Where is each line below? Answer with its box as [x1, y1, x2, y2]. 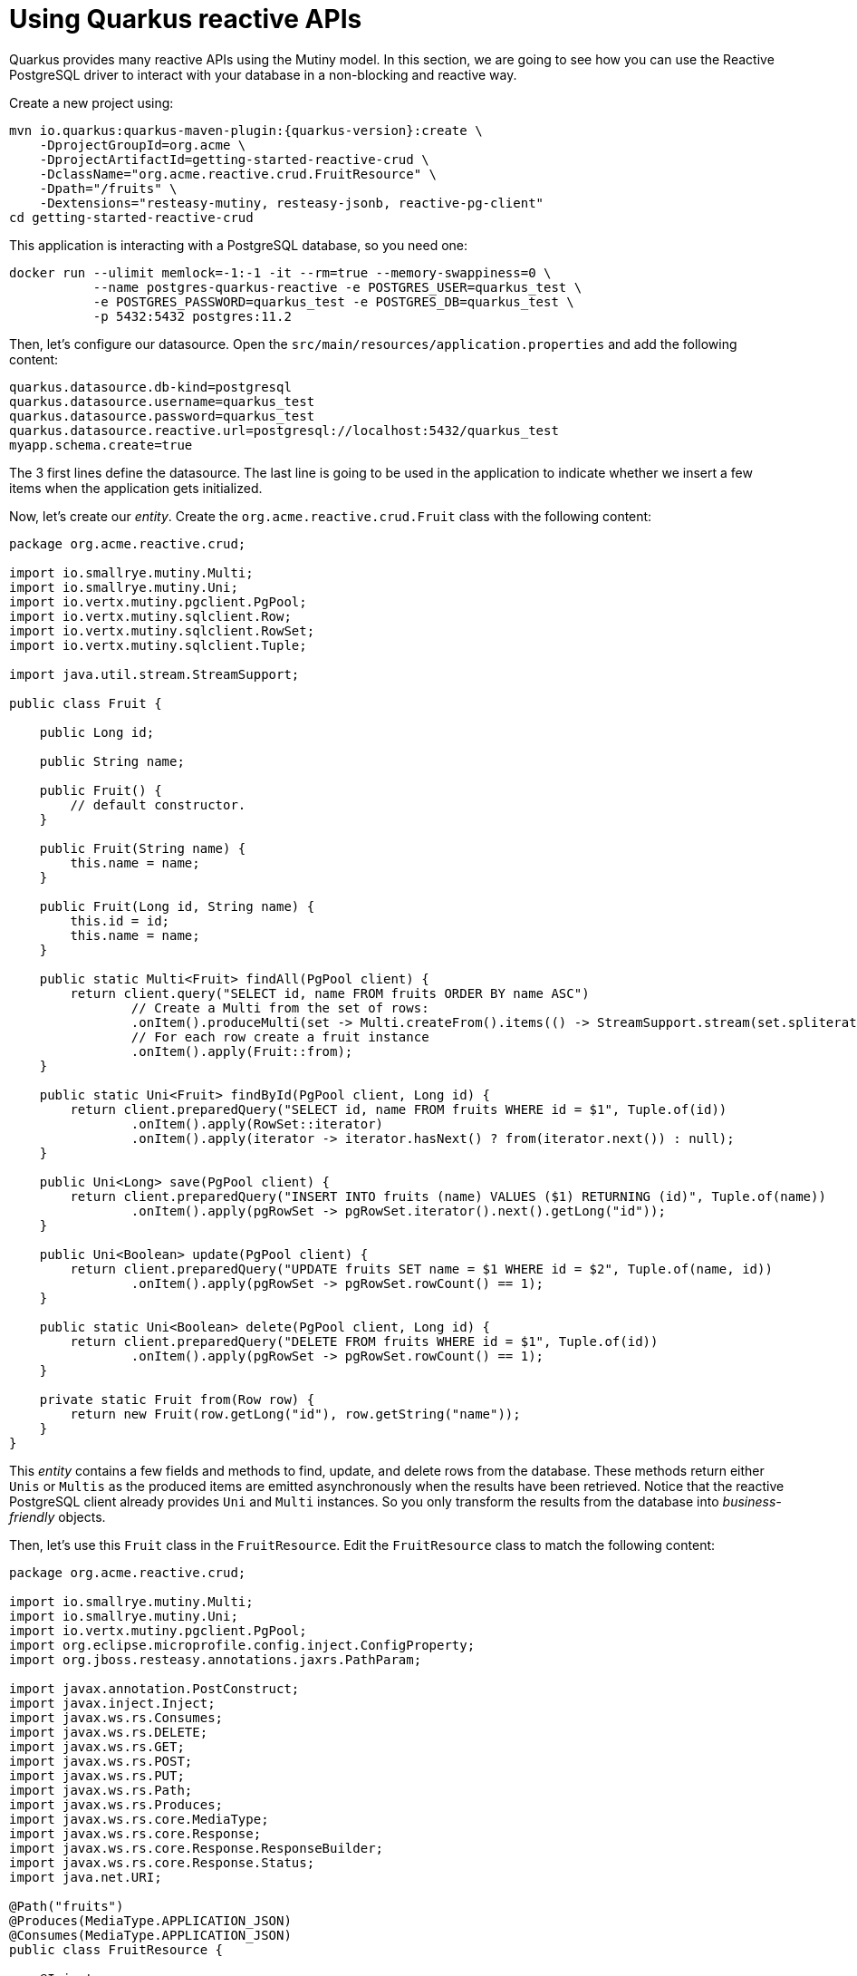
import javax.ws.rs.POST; [9, 1753, 193, 1768]
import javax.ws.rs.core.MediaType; [9, 1811, 269, 1826]
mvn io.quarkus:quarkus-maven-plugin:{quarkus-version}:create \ [9, 122, 483, 138]
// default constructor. [70, 797, 246, 812]
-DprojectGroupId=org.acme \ [39, 137, 246, 152]
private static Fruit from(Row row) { [39, 1391, 315, 1407]
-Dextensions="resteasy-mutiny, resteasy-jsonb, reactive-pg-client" [39, 195, 544, 210]
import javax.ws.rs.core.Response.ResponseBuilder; [9, 1840, 384, 1855]
